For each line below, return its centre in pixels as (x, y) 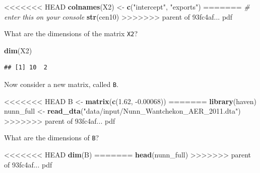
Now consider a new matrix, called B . (61, 84)
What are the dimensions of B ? (52, 138)
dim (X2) (18, 50)
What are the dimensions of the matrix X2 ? (71, 33)
